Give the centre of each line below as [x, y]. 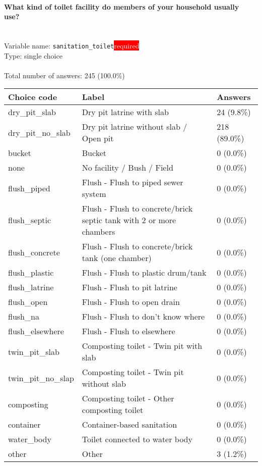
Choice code [33, 97]
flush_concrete [34, 252]
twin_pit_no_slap [41, 378]
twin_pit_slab [34, 351]
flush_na [24, 317]
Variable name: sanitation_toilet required [72, 45]
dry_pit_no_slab [39, 132]
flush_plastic [31, 273]
